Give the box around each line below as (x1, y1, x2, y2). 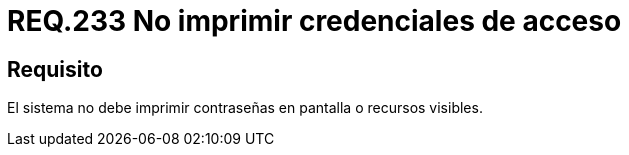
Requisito (7, 56, 103, 82)
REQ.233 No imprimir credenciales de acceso (7, 4, 622, 38)
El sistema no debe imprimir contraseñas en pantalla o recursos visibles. (7, 99, 483, 117)
